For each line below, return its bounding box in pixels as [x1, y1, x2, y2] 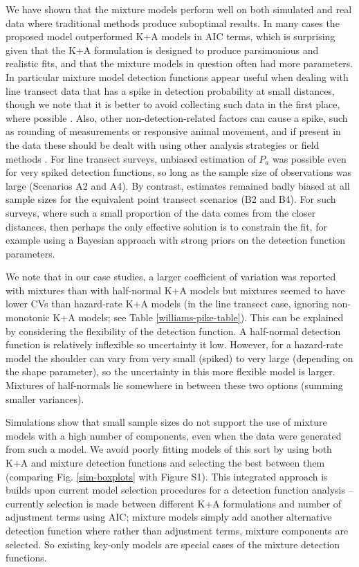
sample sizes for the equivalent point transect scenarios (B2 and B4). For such [6, 192, 336, 206]
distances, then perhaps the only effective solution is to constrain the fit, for [6, 219, 327, 233]
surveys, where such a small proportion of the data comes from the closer [6, 205, 316, 219]
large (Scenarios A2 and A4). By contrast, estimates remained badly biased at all [6, 178, 350, 192]
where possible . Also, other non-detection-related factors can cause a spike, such [6, 110, 348, 125]
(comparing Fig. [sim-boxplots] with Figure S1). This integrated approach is [6, 469, 328, 483]
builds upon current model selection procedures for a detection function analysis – [6, 483, 353, 497]
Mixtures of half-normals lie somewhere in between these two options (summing [6, 378, 343, 393]
